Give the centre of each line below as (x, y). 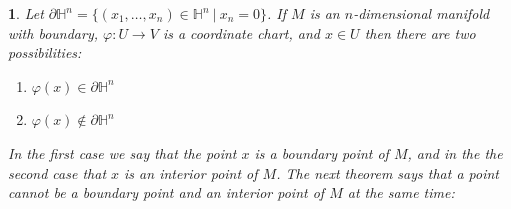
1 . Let (26, 13)
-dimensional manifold (421, 13)
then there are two (420, 32)
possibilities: (45, 52)
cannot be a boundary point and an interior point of (166, 192)
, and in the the (455, 152)
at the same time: (401, 192)
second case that (57, 172)
